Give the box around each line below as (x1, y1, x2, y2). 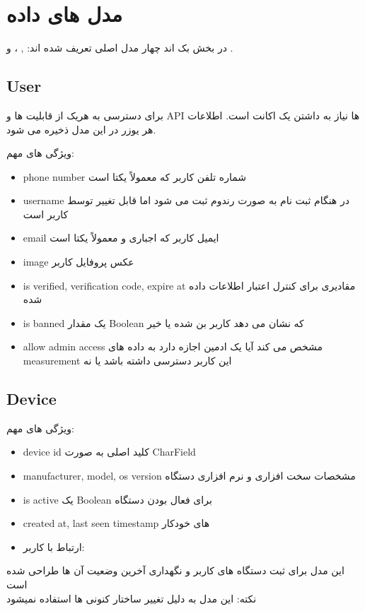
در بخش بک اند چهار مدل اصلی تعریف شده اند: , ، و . (6, 40, 233, 55)
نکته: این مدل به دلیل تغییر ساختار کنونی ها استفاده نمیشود (6, 591, 257, 605)
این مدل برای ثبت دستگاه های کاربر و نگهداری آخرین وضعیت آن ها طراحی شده (6, 563, 344, 578)
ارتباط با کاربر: (23, 539, 85, 554)
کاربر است (23, 206, 69, 221)
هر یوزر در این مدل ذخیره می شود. (6, 121, 156, 136)
